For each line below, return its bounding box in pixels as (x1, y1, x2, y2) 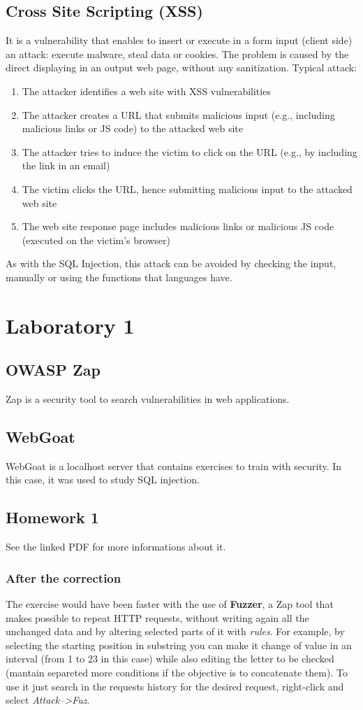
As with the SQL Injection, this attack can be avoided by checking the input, (6, 256, 336, 271)
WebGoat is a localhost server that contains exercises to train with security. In (6, 458, 342, 473)
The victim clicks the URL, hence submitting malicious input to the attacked (22, 181, 353, 196)
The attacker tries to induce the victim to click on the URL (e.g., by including (22, 144, 357, 159)
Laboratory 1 (6, 311, 135, 339)
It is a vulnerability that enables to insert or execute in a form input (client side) (6, 33, 353, 48)
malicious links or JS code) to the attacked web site (22, 121, 243, 136)
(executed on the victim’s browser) (22, 232, 170, 247)
